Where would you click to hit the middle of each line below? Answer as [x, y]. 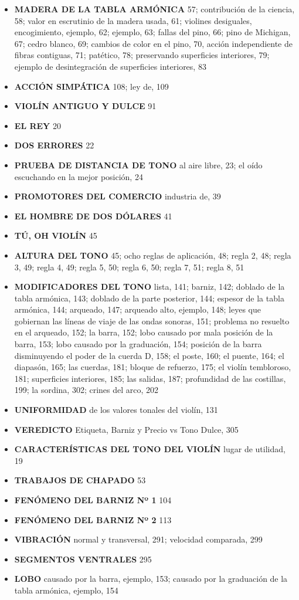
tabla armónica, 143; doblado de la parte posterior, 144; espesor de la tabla [149, 298]
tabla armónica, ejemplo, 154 [66, 590]
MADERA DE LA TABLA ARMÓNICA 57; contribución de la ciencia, [154, 9]
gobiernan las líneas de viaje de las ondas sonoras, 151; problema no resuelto [152, 321]
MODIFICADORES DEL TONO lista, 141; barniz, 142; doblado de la [149, 287]
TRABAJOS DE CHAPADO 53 [80, 480]
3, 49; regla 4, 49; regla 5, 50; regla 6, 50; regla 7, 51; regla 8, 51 [129, 267]
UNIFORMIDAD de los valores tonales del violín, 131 [116, 410]
